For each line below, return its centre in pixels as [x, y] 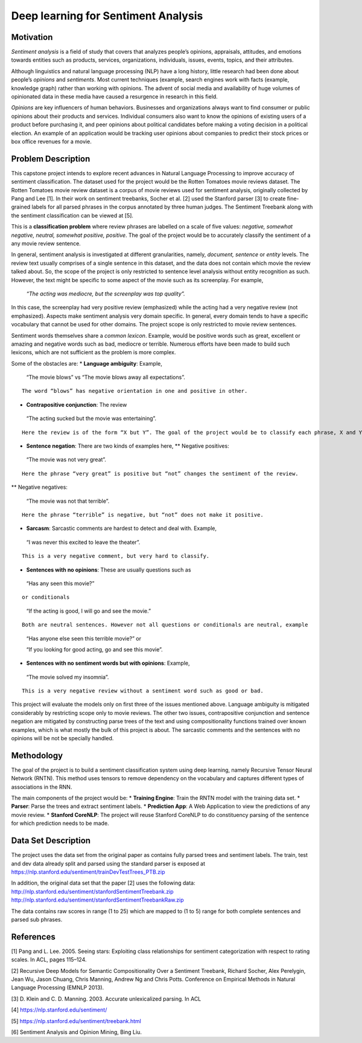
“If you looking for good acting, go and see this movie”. [94, 649]
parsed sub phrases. [37, 919]
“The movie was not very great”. [66, 460]
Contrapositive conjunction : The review [77, 404]
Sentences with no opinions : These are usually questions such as [109, 570]
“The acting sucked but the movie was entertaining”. [91, 418]
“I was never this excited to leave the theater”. [83, 542]
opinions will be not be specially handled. [62, 738]
